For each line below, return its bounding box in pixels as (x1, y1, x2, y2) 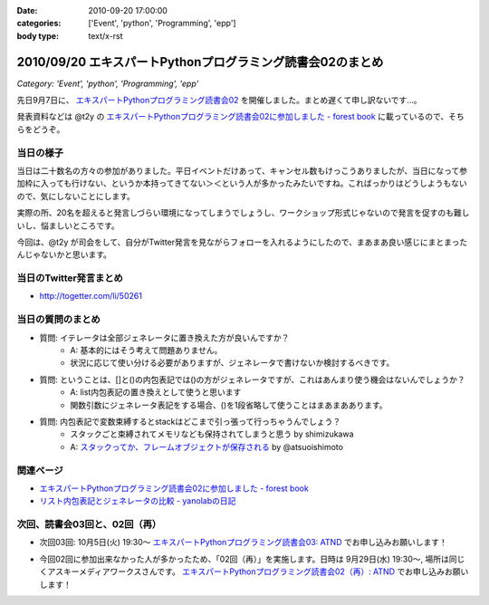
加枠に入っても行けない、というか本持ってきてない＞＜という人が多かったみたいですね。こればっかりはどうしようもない (16, 178, 468, 189)
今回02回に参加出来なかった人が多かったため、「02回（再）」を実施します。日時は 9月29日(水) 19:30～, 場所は (39, 553, 450, 564)
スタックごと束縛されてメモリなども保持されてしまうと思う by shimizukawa (70, 428, 354, 439)
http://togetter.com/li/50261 (39, 291, 142, 302)
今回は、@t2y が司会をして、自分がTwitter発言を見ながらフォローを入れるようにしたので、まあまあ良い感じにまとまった (16, 236, 468, 247)
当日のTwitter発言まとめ (16, 272, 124, 284)
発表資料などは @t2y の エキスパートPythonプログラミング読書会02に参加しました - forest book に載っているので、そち (16, 111, 465, 122)
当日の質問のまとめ (16, 313, 101, 326)
